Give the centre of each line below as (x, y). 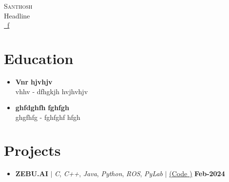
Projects (32, 150)
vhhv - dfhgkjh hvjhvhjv (52, 91)
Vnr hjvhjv (34, 81)
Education (39, 58)
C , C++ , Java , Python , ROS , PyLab (109, 174)
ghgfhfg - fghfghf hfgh (48, 117)
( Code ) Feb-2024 (197, 174)
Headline (17, 15)
